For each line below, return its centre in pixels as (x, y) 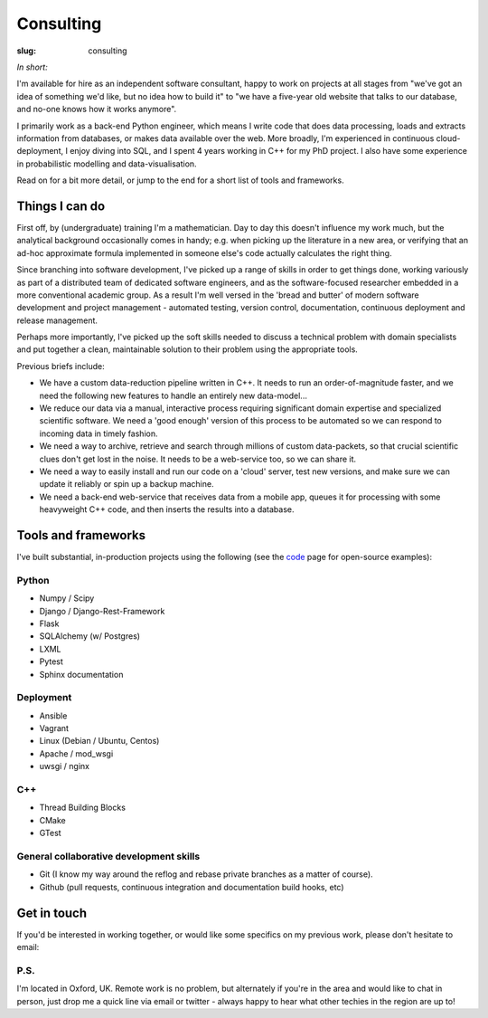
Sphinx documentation (81, 674)
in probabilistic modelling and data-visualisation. (107, 164)
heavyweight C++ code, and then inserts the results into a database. (167, 509)
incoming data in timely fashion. (99, 433)
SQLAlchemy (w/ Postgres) (89, 636)
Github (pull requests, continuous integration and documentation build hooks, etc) (192, 887)
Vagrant (54, 728)
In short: (33, 67)
